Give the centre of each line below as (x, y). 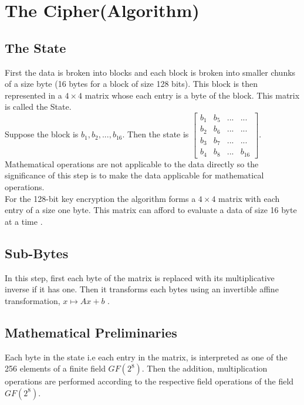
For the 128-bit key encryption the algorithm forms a (100, 198)
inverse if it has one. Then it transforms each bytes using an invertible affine (142, 289)
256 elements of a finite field (55, 368)
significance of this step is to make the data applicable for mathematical (134, 175)
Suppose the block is (42, 134)
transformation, (33, 300)
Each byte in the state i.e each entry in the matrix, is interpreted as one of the (146, 357)
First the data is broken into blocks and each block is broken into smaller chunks (150, 72)
